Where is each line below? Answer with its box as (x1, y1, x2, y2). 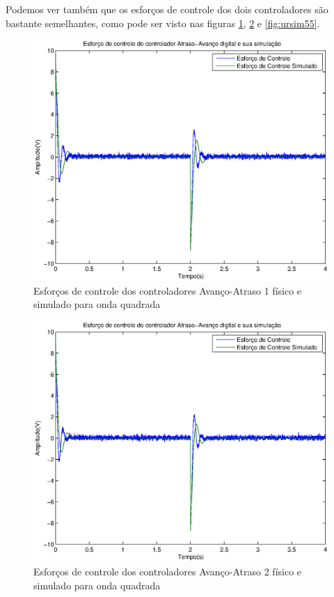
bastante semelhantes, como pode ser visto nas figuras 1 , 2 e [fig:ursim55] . (6, 15, 320, 30)
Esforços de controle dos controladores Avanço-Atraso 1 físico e (33, 283, 302, 297)
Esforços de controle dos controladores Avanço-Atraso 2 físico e (33, 564, 302, 579)
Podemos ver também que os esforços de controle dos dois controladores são (6, 2, 328, 16)
